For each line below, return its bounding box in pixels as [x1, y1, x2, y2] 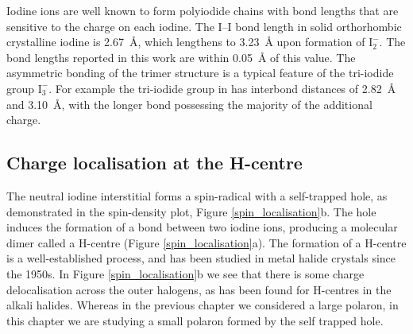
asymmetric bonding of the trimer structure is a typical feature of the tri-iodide [6, 64, 394, 81]
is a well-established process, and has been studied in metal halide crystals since [6, 250, 396, 266]
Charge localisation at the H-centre [6, 150, 303, 175]
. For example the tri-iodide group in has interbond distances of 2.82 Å [48, 80, 396, 96]
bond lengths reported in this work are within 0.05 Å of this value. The [6, 49, 356, 65]
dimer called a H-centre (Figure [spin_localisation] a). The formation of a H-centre [6, 234, 407, 250]
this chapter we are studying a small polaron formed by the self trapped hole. [6, 312, 384, 328]
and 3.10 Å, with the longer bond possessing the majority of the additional [6, 95, 372, 112]
